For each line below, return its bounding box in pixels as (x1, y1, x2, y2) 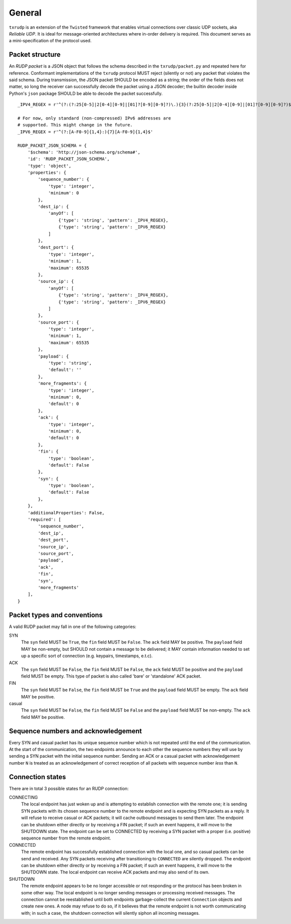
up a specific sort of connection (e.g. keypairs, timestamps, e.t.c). (21, 653, 153, 659)
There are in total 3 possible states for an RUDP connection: (9, 785, 129, 791)
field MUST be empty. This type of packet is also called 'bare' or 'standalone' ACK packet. (21, 673, 201, 679)
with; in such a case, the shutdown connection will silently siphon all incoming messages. (21, 910, 200, 916)
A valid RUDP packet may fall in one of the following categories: (9, 624, 137, 629)
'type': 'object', (27, 163, 72, 169)
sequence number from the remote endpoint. (21, 835, 112, 841)
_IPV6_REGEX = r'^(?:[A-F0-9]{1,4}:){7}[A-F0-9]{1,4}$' (17, 129, 153, 135)
